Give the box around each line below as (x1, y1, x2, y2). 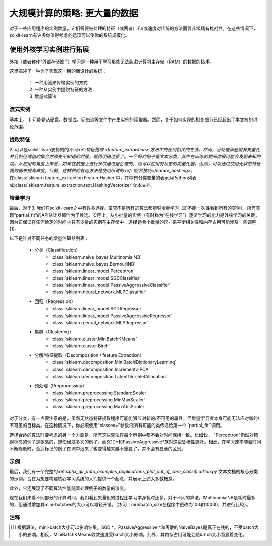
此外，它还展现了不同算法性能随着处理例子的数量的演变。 (9, 485, 128, 491)
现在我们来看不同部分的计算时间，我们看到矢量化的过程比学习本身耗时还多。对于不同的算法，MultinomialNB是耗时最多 (9, 494, 256, 500)
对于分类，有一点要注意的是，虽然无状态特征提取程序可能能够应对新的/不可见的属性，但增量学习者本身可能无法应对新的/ (9, 415, 260, 421)
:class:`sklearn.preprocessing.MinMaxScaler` (51, 396, 146, 403)
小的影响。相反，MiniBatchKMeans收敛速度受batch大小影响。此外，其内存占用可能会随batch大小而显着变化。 (18, 531, 247, 537)
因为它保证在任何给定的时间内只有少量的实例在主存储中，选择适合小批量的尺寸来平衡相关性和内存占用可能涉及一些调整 (9, 219, 256, 225)
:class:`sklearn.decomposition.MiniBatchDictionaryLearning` (51, 359, 177, 365)
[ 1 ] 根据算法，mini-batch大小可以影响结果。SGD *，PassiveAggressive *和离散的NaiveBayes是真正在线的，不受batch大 (11, 524, 259, 530)
